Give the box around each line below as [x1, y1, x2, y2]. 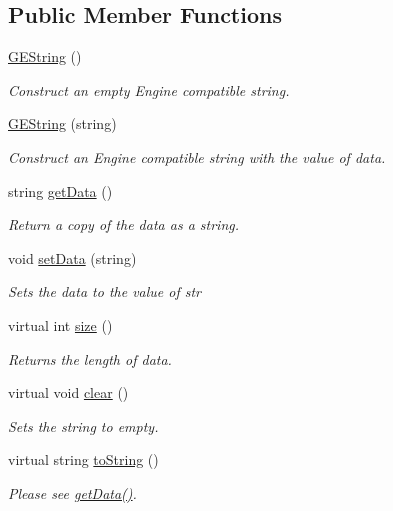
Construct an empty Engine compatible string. [8, 79, 290, 100]
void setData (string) [8, 247, 137, 268]
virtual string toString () [8, 449, 159, 470]
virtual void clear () [8, 382, 129, 403]
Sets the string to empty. [8, 415, 159, 436]
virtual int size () [8, 314, 113, 335]
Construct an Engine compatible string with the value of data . [8, 146, 386, 167]
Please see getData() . [8, 482, 137, 503]
